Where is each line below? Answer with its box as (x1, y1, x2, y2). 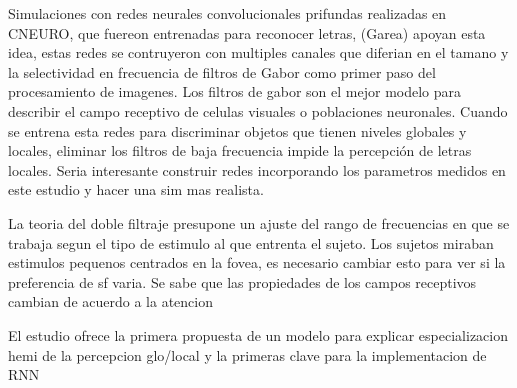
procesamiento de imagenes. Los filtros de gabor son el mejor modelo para (8, 81, 462, 102)
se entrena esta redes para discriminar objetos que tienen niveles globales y (8, 120, 467, 141)
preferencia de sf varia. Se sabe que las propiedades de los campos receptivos (8, 271, 477, 292)
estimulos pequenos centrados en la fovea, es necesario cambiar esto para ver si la (8, 252, 506, 273)
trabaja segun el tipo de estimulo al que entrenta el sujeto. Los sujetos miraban (8, 232, 494, 253)
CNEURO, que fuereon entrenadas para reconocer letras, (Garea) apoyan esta (8, 22, 486, 43)
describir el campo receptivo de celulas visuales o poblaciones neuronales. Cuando (8, 100, 508, 121)
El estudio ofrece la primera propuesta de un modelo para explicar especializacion (8, 324, 508, 345)
